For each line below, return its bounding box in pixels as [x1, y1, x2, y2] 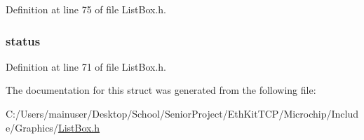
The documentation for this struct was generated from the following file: [6, 83, 316, 97]
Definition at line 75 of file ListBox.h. [6, 2, 166, 16]
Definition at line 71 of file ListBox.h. [6, 59, 166, 73]
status [6, 31, 41, 49]
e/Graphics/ [6, 120, 58, 134]
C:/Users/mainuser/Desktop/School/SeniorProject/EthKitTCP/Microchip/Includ [6, 106, 359, 120]
